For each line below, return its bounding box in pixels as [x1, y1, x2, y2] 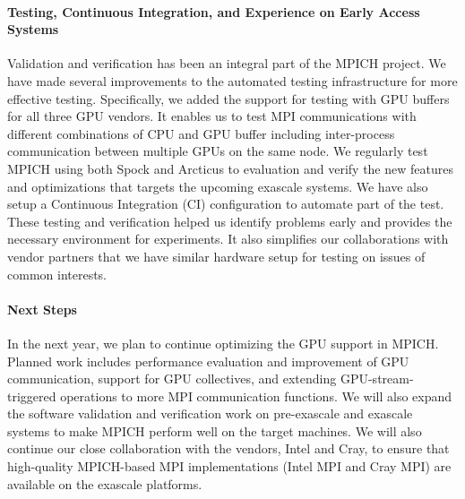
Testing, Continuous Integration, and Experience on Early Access [7, 2, 420, 21]
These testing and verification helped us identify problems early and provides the [7, 211, 452, 230]
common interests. [7, 264, 108, 283]
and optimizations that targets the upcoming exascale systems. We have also [7, 176, 428, 195]
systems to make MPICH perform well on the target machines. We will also [7, 421, 422, 440]
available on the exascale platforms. [7, 474, 202, 493]
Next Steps [7, 299, 77, 318]
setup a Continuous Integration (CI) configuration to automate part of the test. [7, 194, 444, 213]
